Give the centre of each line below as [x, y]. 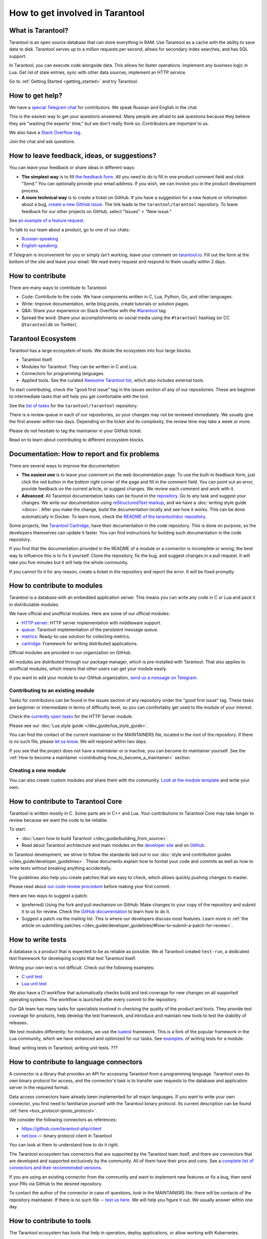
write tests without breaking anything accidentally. [61, 868]
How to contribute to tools [50, 1221]
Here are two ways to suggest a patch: [49, 896]
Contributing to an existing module [52, 690]
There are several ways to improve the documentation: [65, 466]
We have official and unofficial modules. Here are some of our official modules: [89, 614]
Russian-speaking [40, 238]
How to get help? [36, 95]
